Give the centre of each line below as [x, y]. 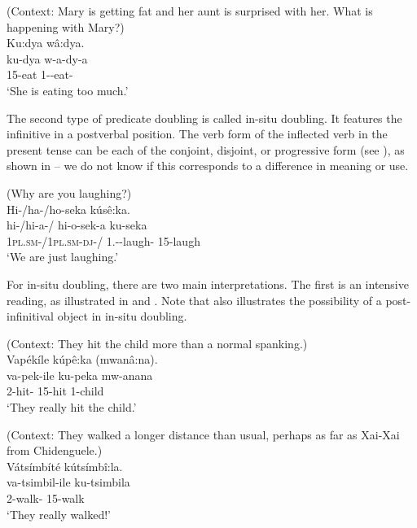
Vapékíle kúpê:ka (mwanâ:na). [82, 359]
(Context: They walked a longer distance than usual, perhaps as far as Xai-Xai [203, 434]
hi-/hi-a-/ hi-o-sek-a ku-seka [77, 225]
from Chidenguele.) [55, 450]
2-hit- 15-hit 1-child [55, 391]
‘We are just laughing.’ [63, 257]
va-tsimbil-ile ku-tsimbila [68, 482]
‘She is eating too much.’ [68, 90]
